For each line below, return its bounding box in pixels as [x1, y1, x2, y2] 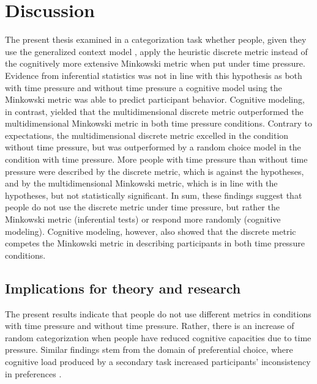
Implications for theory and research [5, 278, 241, 297]
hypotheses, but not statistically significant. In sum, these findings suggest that [5, 188, 302, 201]
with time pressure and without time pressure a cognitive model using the [5, 81, 282, 94]
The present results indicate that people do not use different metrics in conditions [5, 307, 311, 320]
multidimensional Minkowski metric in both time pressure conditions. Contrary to [5, 117, 312, 130]
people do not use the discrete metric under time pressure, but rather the [5, 201, 280, 213]
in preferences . [5, 367, 62, 380]
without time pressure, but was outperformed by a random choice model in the [5, 141, 301, 153]
